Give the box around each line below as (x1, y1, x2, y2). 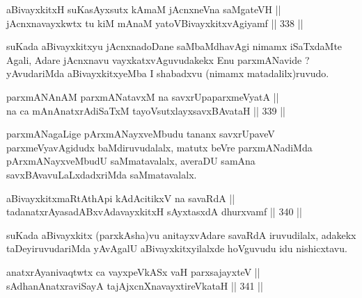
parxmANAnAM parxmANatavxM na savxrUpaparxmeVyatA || (6, 89, 279, 104)
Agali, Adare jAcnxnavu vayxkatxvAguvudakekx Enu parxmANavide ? (6, 52, 310, 67)
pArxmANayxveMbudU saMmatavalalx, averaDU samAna (6, 154, 255, 168)
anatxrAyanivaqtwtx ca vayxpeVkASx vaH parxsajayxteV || (6, 264, 260, 279)
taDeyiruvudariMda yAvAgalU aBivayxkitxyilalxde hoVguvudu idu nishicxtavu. (6, 241, 347, 256)
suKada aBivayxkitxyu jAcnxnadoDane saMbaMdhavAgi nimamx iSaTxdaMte (6, 39, 343, 53)
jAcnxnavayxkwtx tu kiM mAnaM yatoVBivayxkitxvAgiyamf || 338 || (6, 15, 304, 30)
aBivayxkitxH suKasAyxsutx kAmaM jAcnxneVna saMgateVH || (6, 2, 281, 16)
